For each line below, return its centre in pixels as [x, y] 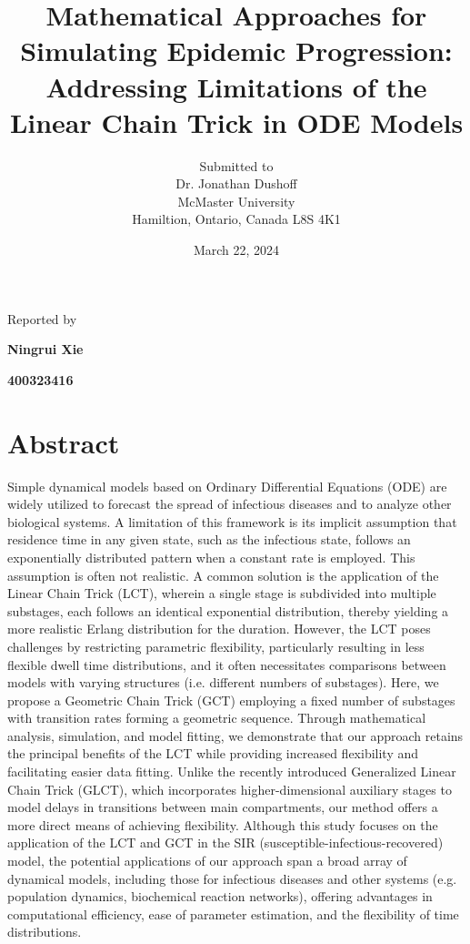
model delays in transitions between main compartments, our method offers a [223, 807]
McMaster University [236, 201]
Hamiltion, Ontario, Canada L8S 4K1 [236, 219]
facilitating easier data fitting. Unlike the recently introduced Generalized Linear [232, 771]
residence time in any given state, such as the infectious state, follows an [209, 539]
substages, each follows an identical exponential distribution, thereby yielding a [228, 610]
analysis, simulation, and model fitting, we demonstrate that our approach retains [235, 735]
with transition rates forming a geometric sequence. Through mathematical [217, 718]
